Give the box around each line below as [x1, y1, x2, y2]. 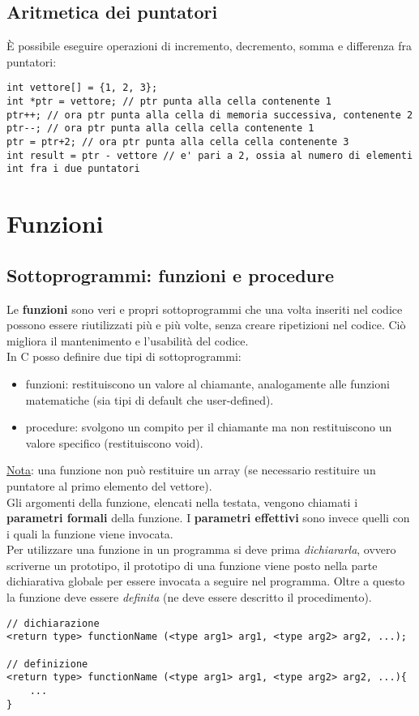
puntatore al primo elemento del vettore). [6, 477, 212, 494]
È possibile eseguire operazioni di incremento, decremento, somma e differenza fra [6, 37, 413, 54]
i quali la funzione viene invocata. [6, 525, 173, 542]
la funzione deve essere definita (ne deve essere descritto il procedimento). [6, 589, 372, 606]
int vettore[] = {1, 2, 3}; [6, 82, 158, 94]
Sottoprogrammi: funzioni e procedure [6, 262, 334, 287]
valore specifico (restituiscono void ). [25, 434, 203, 451]
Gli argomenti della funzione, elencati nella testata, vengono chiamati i [6, 493, 358, 510]
